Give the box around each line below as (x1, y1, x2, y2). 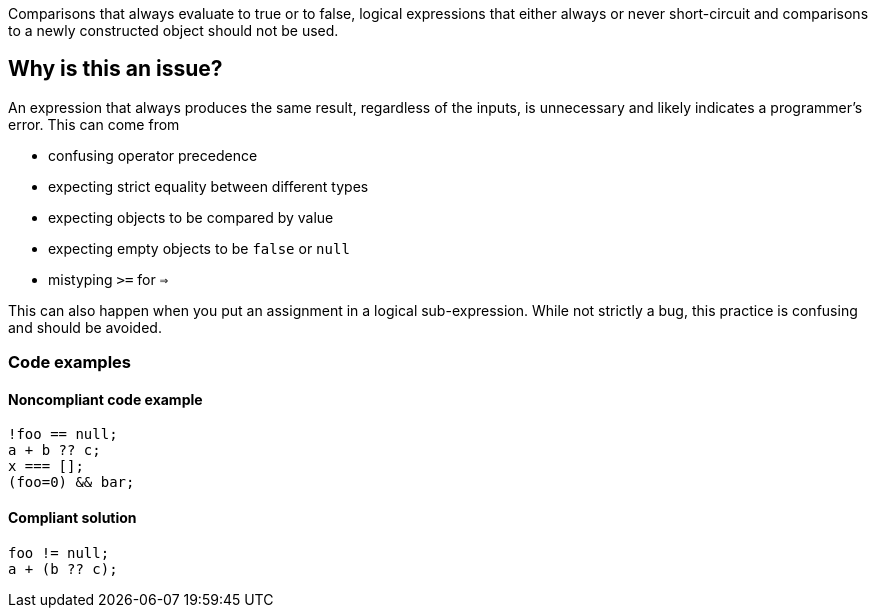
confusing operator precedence (48, 146, 258, 164)
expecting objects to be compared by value (48, 208, 334, 226)
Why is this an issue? (8, 56, 223, 82)
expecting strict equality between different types (48, 177, 369, 195)
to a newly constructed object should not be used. (8, 22, 339, 39)
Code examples (8, 352, 132, 373)
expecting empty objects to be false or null (48, 239, 350, 257)
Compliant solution (8, 509, 137, 527)
